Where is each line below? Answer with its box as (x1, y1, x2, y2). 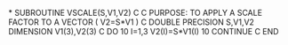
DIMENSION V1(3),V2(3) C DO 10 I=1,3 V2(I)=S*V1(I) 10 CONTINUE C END (8, 26, 279, 36)
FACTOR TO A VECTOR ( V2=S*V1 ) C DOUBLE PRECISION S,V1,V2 (8, 17, 255, 27)
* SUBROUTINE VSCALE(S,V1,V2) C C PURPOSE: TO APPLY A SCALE (8, 8, 263, 18)
